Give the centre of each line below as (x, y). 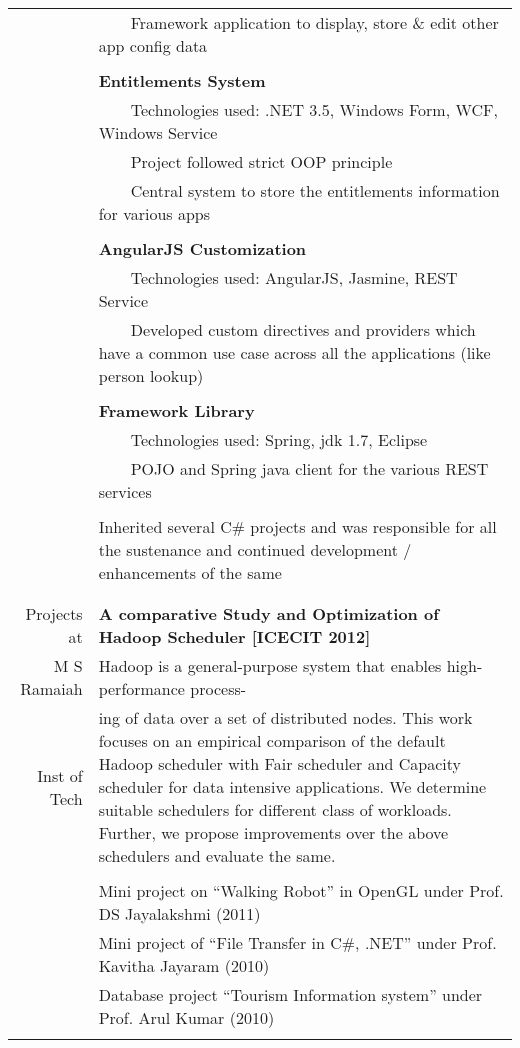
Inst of (60, 775)
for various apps (154, 213)
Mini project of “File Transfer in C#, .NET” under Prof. (297, 942)
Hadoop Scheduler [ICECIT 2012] (234, 636)
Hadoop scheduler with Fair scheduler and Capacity (279, 763)
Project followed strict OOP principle (261, 161)
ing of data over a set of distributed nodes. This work (285, 717)
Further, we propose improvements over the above (273, 832)
